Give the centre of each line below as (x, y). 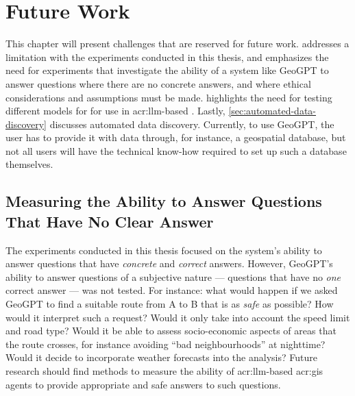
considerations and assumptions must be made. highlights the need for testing (169, 97)
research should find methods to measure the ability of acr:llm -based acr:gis (164, 371)
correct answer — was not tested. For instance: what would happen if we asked (172, 290)
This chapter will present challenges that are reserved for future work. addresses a (177, 44)
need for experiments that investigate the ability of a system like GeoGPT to (167, 70)
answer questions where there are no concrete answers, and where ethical (158, 83)
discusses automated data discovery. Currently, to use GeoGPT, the (192, 124)
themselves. (29, 164)
